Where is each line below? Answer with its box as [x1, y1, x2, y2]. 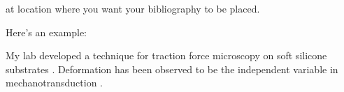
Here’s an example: [6, 24, 87, 39]
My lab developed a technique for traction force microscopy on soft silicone [6, 48, 327, 63]
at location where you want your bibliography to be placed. [6, 1, 260, 15]
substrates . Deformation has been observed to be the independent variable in [6, 61, 338, 76]
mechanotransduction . [6, 75, 103, 90]
